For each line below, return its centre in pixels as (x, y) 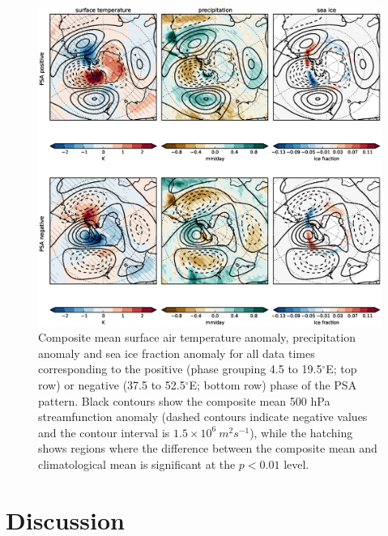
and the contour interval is (104, 432)
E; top (341, 369)
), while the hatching (301, 432)
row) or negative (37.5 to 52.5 (112, 384)
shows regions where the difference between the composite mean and (208, 448)
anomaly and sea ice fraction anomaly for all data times (177, 353)
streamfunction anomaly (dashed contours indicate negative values (203, 417)
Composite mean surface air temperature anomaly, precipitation (197, 337)
